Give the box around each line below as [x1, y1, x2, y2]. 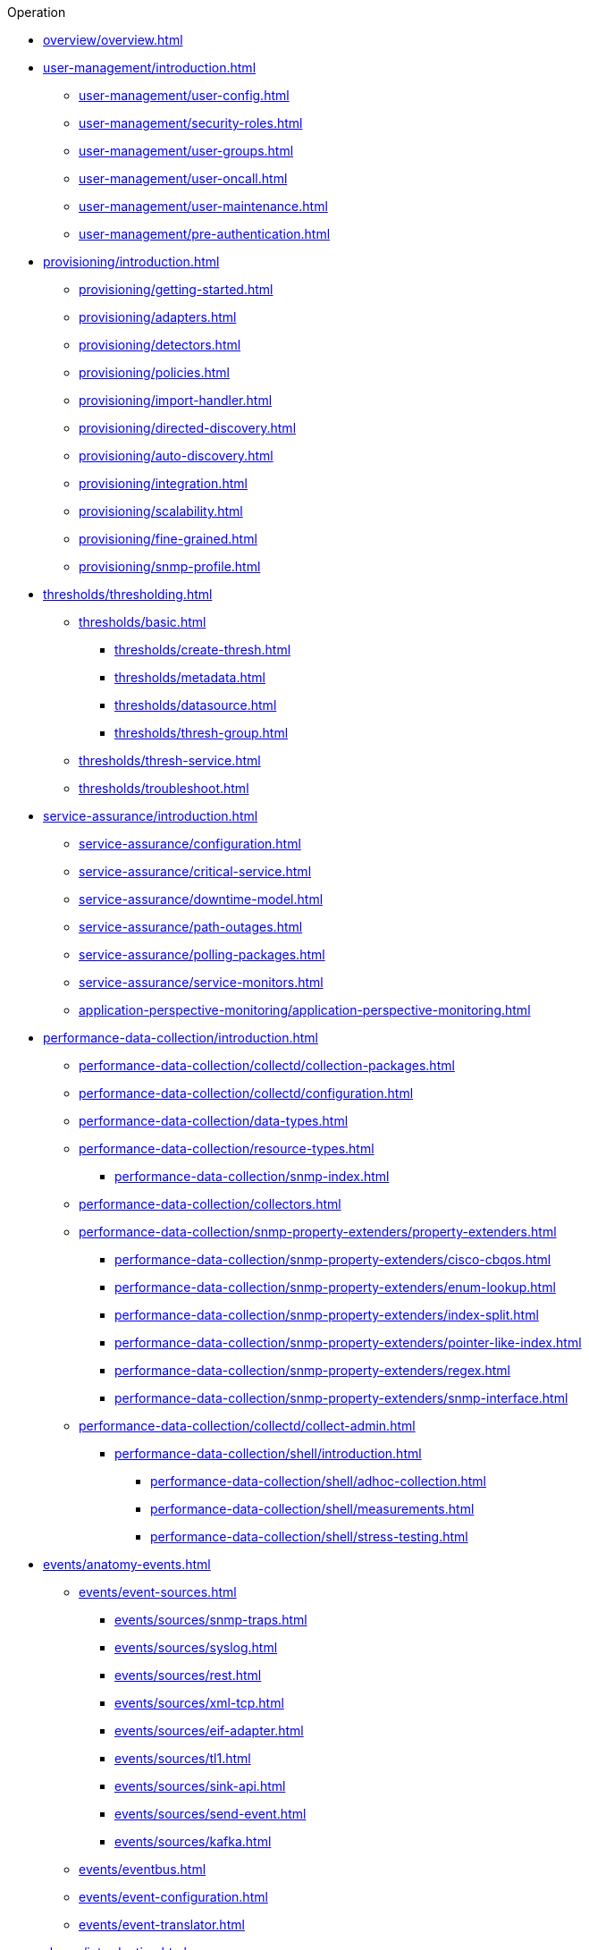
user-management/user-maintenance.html [79, 198, 328, 214]
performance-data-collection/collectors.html [79, 1196, 341, 1211]
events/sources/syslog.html [114, 1640, 278, 1655]
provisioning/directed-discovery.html [79, 420, 297, 435]
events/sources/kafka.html [114, 1834, 272, 1849]
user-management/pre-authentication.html [79, 226, 331, 241]
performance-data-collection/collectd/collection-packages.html [79, 1058, 455, 1073]
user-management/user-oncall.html [79, 171, 288, 186]
